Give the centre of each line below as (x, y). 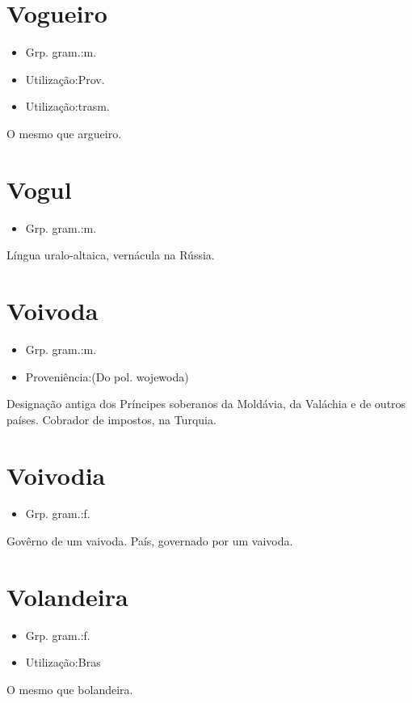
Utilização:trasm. (67, 106)
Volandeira (67, 596)
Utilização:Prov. (65, 79)
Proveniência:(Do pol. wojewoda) (107, 376)
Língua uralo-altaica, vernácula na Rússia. (111, 255)
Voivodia (56, 475)
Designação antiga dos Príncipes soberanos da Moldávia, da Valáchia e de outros (206, 404)
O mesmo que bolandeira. (70, 689)
